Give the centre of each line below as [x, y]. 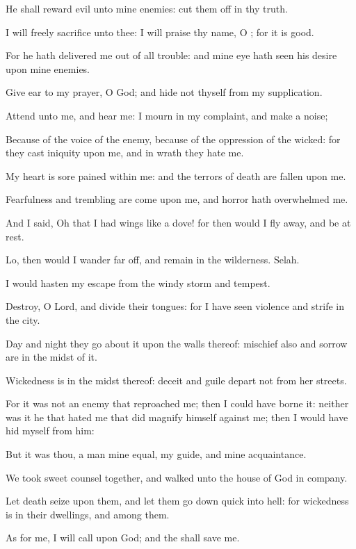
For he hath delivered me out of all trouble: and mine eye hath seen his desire [171, 55]
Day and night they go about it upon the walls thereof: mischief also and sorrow [177, 343]
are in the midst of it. [51, 357]
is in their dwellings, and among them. [88, 514]
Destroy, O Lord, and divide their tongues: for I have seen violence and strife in [175, 306]
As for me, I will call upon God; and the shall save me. [123, 538]
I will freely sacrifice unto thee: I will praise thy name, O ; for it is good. [160, 32]
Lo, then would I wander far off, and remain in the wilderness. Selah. [153, 260]
